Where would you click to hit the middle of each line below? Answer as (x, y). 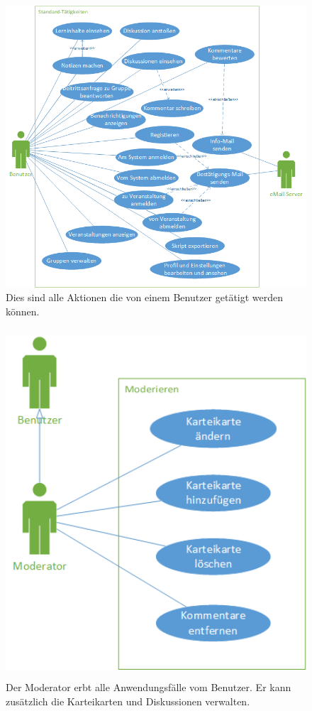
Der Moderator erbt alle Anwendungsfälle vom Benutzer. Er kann (149, 687)
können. (23, 311)
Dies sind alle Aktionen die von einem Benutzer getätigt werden (145, 297)
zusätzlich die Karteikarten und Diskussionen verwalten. (128, 701)
